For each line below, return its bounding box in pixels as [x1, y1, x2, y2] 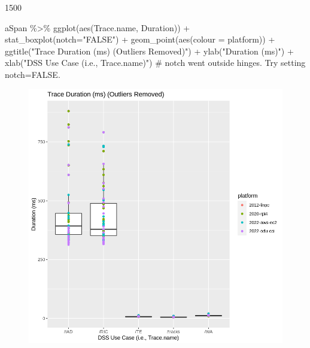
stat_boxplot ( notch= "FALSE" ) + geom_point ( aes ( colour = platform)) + [5, 33, 275, 46]
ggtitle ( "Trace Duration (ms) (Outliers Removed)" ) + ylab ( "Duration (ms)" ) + [5, 44, 294, 57]
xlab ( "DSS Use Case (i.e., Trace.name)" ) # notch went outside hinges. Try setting [5, 56, 306, 69]
